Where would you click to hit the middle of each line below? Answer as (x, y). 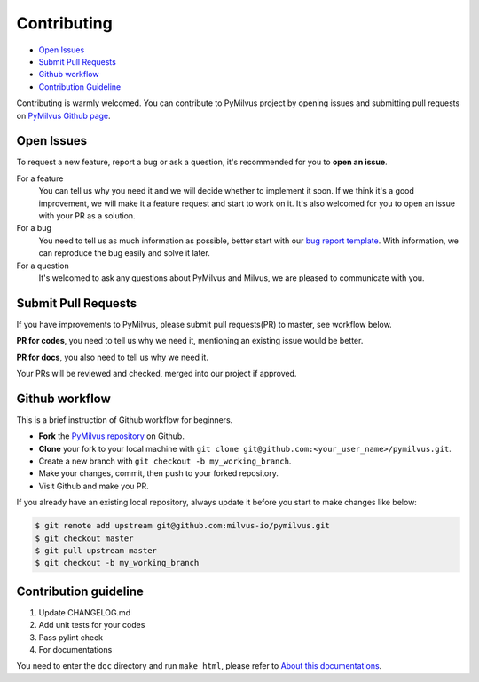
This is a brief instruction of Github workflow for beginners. (125, 420)
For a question (43, 266)
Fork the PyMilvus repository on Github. (112, 436)
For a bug (34, 228)
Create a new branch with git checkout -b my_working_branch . (165, 461)
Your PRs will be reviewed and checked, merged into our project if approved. (157, 373)
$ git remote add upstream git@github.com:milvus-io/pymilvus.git (182, 526)
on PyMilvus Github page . (63, 115)
